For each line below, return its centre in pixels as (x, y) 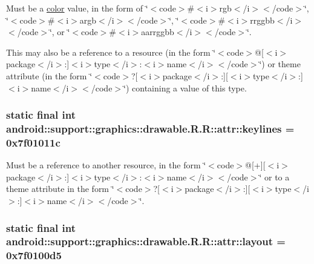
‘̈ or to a (274, 177)
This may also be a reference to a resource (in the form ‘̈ (111, 52)
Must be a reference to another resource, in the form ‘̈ (106, 165)
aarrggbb (158, 32)
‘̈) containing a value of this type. (185, 87)
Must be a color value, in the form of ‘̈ (77, 8)
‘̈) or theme (280, 64)
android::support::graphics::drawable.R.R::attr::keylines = (150, 128)
